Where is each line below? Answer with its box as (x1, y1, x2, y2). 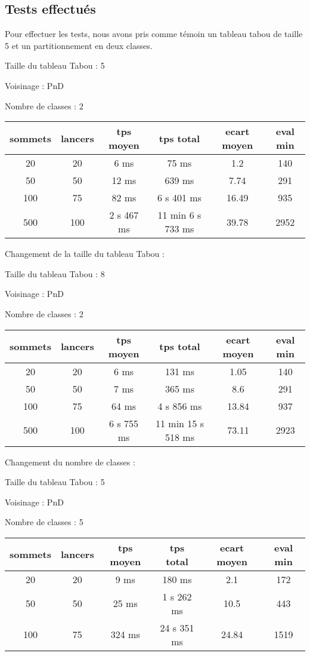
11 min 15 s (156, 416, 204, 430)
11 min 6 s (157, 208, 201, 222)
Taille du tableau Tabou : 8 (5, 267, 105, 280)
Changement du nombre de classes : (5, 455, 135, 468)
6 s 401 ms (157, 191, 201, 205)
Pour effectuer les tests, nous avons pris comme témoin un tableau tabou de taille (5, 27, 303, 40)
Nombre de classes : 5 (5, 516, 83, 528)
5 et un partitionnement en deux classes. (5, 39, 153, 51)
